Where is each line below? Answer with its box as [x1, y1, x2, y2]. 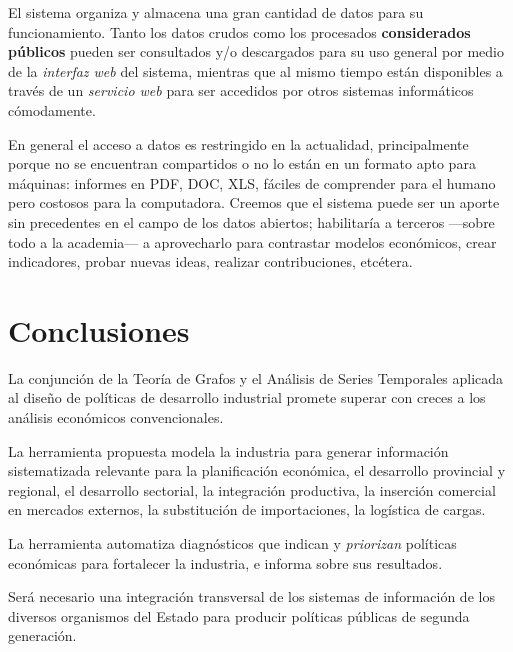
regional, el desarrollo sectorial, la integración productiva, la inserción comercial [8, 479, 496, 500]
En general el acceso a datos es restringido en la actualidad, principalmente [8, 133, 469, 154]
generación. [8, 625, 77, 646]
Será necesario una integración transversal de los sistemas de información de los [8, 586, 495, 607]
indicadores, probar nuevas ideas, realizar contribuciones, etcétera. [8, 251, 413, 272]
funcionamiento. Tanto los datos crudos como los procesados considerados [8, 21, 471, 42]
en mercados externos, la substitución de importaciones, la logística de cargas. [8, 499, 486, 520]
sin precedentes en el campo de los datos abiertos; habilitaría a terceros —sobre [8, 211, 495, 232]
